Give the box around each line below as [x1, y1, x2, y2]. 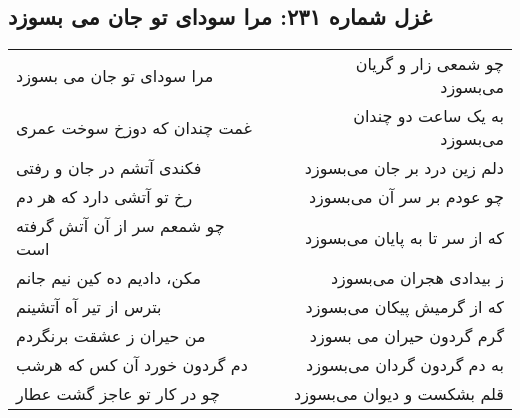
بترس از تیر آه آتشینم [16, 295, 162, 319]
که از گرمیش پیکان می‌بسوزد [305, 295, 504, 319]
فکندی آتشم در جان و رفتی [16, 156, 202, 180]
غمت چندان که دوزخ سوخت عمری [16, 115, 252, 139]
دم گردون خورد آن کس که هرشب [16, 353, 248, 377]
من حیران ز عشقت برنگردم [16, 324, 206, 348]
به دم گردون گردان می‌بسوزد [306, 353, 504, 377]
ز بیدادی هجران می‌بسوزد [330, 266, 504, 290]
